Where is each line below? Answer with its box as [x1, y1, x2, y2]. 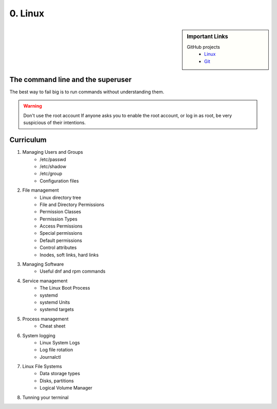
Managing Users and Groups [22, 149, 83, 155]
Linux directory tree [39, 194, 82, 200]
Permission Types [39, 216, 78, 222]
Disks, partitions [39, 377, 74, 384]
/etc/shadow [39, 163, 67, 169]
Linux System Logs [39, 339, 80, 345]
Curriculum [9, 136, 47, 145]
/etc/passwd [39, 156, 66, 162]
